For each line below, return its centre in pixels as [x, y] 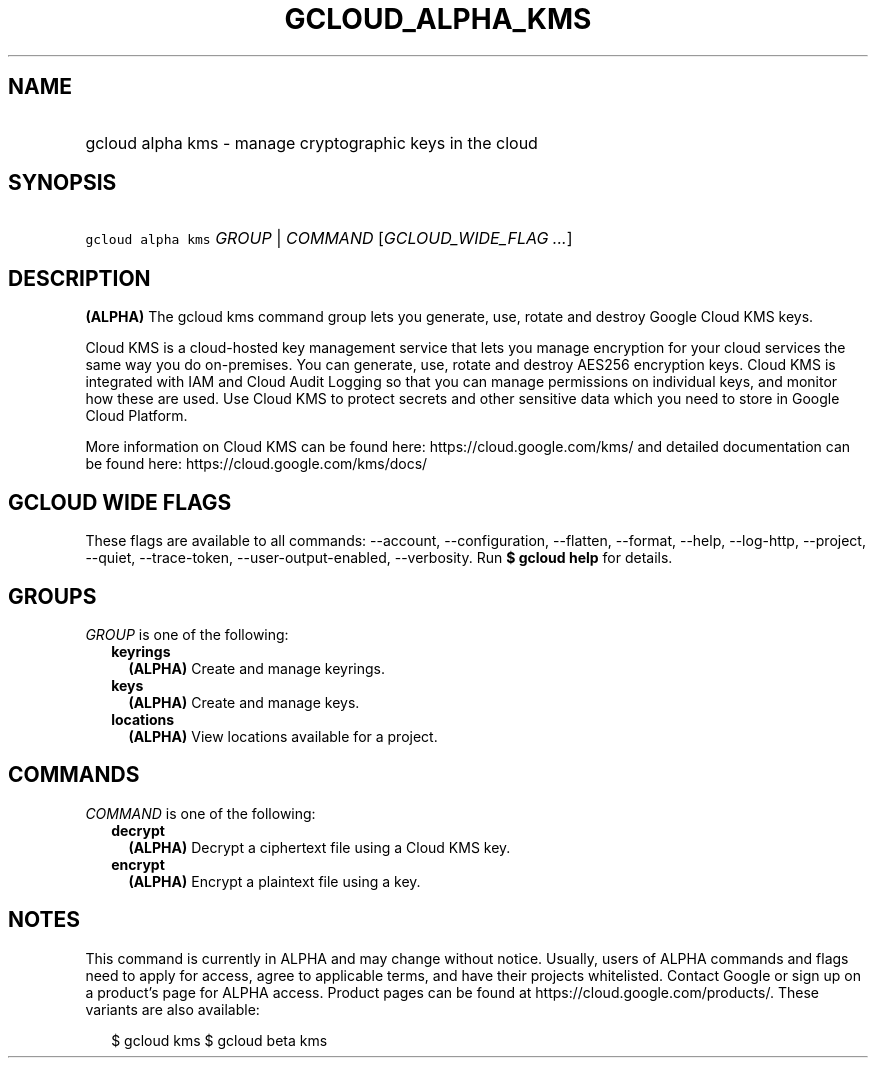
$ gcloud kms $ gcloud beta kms [219, 1040]
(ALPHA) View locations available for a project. [283, 736]
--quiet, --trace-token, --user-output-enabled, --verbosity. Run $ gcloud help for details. [379, 558]
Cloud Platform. [136, 416]
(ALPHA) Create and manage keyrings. [256, 668]
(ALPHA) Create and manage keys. [244, 702]
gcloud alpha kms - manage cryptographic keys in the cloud [311, 142]
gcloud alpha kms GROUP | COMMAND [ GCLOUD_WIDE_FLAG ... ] [329, 238]
